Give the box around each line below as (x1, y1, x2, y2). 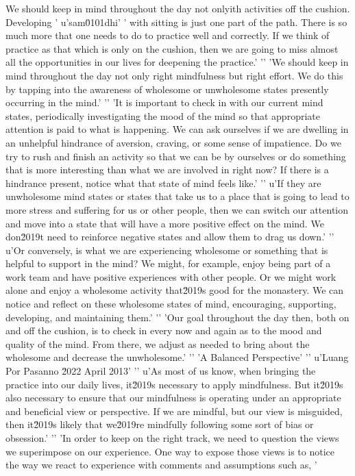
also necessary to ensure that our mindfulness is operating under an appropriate (5, 390, 341, 405)
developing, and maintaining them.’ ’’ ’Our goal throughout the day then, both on (5, 310, 350, 324)
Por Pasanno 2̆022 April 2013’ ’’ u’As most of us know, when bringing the (5, 364, 316, 378)
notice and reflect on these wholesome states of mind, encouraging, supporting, (5, 297, 336, 311)
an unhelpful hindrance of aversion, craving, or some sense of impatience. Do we (5, 135, 341, 149)
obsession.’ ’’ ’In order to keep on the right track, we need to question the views (5, 431, 339, 444)
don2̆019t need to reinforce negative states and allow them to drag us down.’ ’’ (5, 229, 334, 244)
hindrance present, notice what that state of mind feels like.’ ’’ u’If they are (5, 175, 321, 190)
